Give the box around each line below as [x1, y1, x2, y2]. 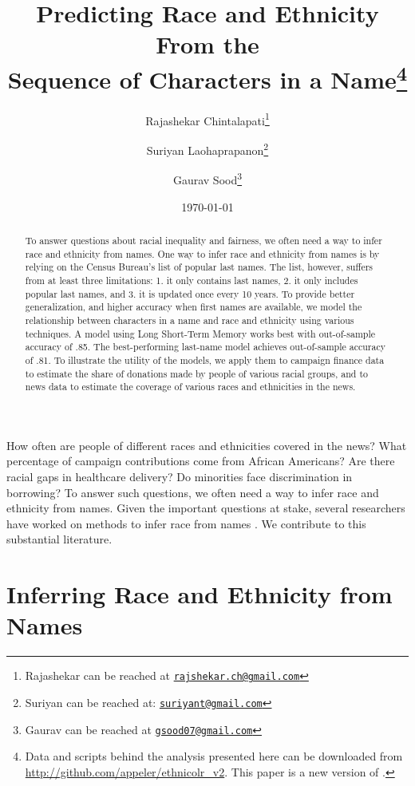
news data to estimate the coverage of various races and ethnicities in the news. [25, 380, 356, 393]
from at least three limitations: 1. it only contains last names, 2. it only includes [25, 273, 358, 286]
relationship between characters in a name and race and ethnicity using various [25, 313, 354, 326]
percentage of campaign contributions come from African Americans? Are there [6, 452, 395, 469]
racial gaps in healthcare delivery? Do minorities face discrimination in [6, 468, 353, 485]
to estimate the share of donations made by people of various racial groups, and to [25, 366, 368, 380]
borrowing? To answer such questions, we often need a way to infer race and [6, 484, 379, 500]
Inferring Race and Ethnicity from [6, 578, 393, 610]
